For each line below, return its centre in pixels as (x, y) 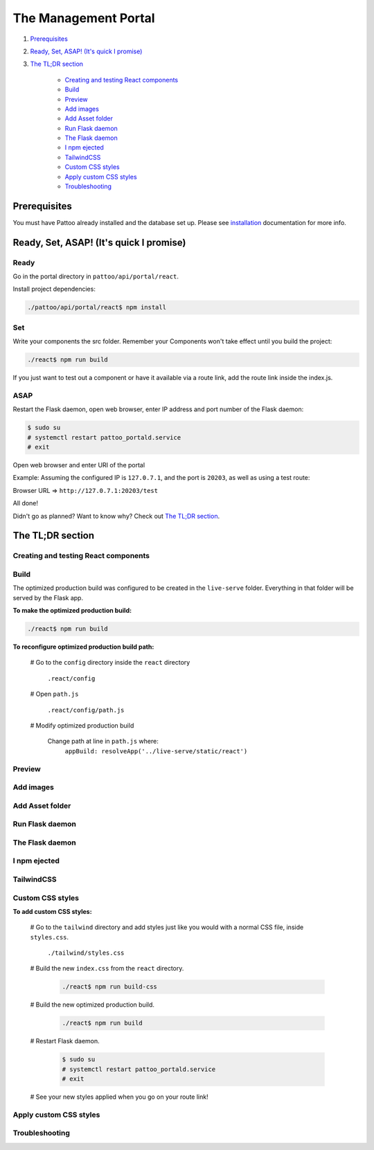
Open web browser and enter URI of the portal (79, 465)
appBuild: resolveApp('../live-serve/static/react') (156, 751)
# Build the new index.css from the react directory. (107, 969)
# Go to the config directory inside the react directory (110, 663)
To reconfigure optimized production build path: (83, 647)
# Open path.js (54, 694)
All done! (25, 503)
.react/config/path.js (86, 710)
